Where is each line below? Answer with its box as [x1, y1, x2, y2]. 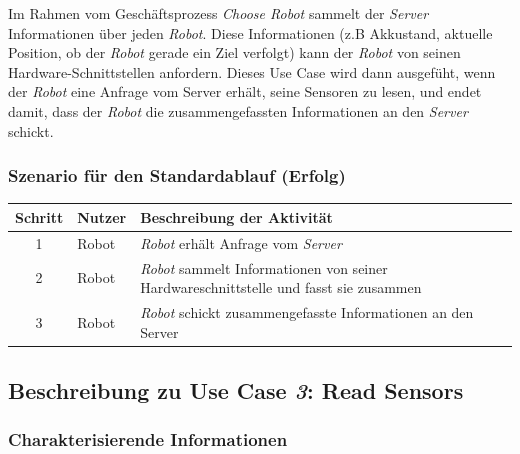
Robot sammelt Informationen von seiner [140, 257, 388, 278]
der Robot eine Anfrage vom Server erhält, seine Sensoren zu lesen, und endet [8, 81, 482, 102]
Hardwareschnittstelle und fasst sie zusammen [140, 277, 422, 298]
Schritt [15, 206, 64, 227]
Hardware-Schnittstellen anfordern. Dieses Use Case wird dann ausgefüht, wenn [8, 61, 496, 82]
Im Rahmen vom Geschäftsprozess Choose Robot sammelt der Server [8, 3, 429, 23]
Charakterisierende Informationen [8, 427, 288, 452]
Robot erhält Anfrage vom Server [140, 232, 342, 253]
